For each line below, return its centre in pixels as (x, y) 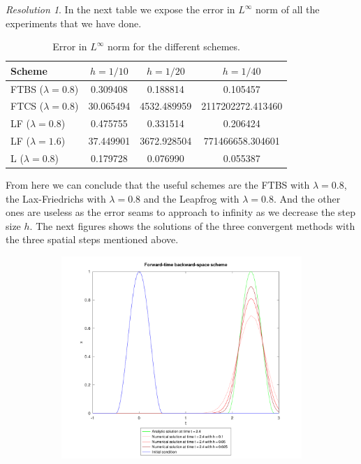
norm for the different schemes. (174, 46)
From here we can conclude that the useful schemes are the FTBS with (158, 185)
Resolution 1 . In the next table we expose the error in (120, 9)
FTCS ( (27, 106)
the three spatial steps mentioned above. (92, 239)
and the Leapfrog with (191, 198)
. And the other (307, 198)
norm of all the (288, 9)
